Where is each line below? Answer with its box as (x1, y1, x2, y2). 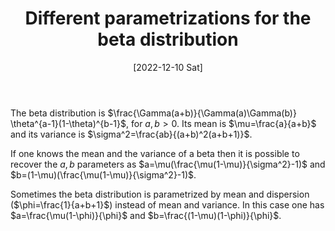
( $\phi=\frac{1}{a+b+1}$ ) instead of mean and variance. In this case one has (10, 198, 325, 211)
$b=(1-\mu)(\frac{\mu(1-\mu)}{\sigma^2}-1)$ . (10, 168, 197, 181)
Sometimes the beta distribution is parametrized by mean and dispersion (10, 188, 310, 200)
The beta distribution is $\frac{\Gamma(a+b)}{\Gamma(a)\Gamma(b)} (10, 107, 297, 119)
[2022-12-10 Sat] (133, 61, 203, 73)
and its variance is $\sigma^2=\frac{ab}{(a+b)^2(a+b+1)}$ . (10, 128, 253, 140)
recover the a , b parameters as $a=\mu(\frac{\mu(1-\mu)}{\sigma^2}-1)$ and (10, 158, 326, 170)
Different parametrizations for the (24, 7, 312, 30)
